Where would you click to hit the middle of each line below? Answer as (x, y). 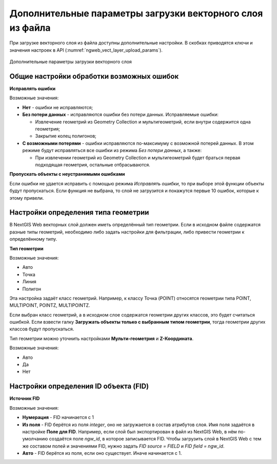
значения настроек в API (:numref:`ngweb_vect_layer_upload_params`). (86, 50)
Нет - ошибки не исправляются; (58, 107)
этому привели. (27, 198)
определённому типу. (33, 239)
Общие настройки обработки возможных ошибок (94, 76)
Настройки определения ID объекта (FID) (79, 386)
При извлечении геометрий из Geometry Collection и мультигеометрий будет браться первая (138, 157)
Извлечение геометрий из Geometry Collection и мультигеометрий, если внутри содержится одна (143, 122)
